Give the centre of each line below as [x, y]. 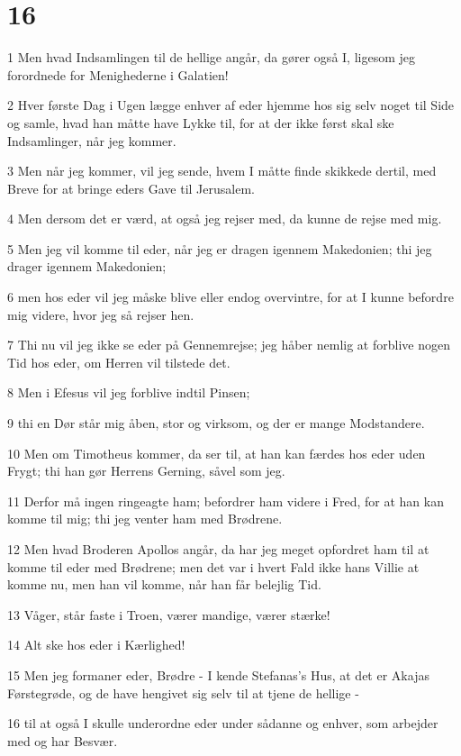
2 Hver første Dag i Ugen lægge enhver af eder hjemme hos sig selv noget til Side [231, 105]
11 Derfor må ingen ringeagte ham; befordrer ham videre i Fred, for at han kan [226, 501]
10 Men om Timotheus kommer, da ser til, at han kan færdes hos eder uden [217, 453]
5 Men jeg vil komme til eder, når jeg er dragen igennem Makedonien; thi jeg [220, 248]
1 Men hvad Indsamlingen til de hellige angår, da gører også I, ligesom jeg [211, 57]
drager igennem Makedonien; [87, 266]
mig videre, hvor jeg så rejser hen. [101, 314]
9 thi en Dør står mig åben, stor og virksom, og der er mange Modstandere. [216, 423]
